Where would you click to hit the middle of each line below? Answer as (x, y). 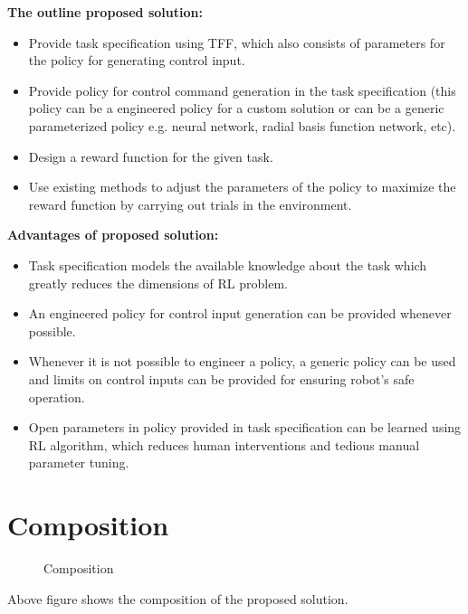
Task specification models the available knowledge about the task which (228, 264)
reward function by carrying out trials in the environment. (190, 204)
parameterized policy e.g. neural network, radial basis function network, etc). (242, 125)
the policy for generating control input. (137, 60)
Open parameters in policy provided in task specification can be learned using (245, 427)
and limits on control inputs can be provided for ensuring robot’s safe (221, 378)
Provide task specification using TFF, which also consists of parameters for (237, 42)
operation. (57, 397)
